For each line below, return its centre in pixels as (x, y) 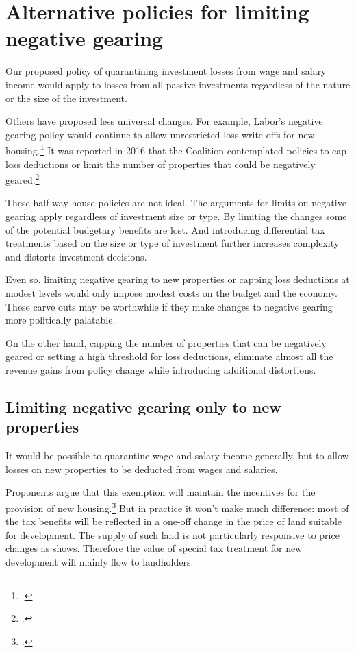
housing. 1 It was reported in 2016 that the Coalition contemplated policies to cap (176, 149)
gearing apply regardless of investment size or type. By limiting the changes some (176, 216)
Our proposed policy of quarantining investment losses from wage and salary (166, 71)
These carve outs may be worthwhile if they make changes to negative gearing (169, 306)
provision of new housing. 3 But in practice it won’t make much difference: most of (177, 507)
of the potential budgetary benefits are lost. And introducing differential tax (165, 229)
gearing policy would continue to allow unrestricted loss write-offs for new (160, 134)
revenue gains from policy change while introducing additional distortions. (161, 369)
